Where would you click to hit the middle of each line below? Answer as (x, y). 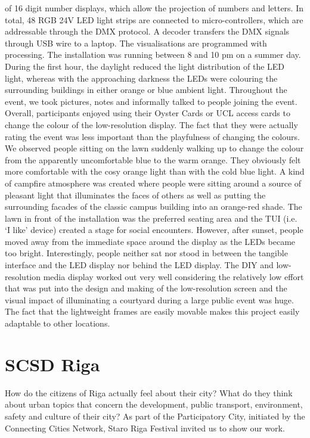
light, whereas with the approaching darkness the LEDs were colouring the (141, 78)
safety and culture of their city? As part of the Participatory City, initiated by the (155, 416)
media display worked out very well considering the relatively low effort (173, 276)
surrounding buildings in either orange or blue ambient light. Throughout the (146, 90)
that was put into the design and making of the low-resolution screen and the (146, 288)
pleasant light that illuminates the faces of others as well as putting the (135, 195)
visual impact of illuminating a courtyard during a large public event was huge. (149, 299)
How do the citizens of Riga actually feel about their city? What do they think (149, 392)
